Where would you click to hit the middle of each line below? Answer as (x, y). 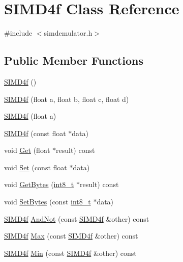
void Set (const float (36, 167)
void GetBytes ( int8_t (39, 184)
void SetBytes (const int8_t (48, 202)
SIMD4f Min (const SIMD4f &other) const (70, 253)
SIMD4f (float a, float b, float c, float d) (67, 99)
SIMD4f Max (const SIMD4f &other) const (71, 236)
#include (18, 33)
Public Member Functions (74, 60)
